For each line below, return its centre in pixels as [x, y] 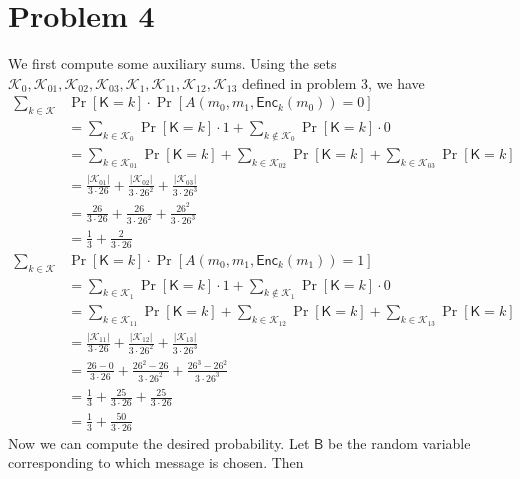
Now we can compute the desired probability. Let [159, 442]
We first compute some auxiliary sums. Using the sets [172, 63]
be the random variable [399, 442]
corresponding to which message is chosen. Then [156, 462]
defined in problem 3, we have [333, 82]
